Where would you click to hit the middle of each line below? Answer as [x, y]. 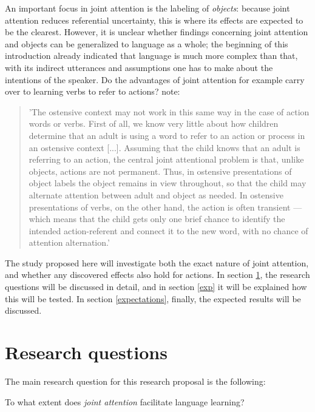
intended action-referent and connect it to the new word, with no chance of [168, 230]
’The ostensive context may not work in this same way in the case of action [169, 111]
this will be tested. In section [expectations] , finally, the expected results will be [153, 298]
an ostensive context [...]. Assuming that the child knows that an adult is [164, 147]
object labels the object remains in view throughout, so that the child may [168, 183]
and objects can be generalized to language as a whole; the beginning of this [147, 43]
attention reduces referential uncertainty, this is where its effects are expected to [154, 20]
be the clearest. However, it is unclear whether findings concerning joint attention [157, 32]
